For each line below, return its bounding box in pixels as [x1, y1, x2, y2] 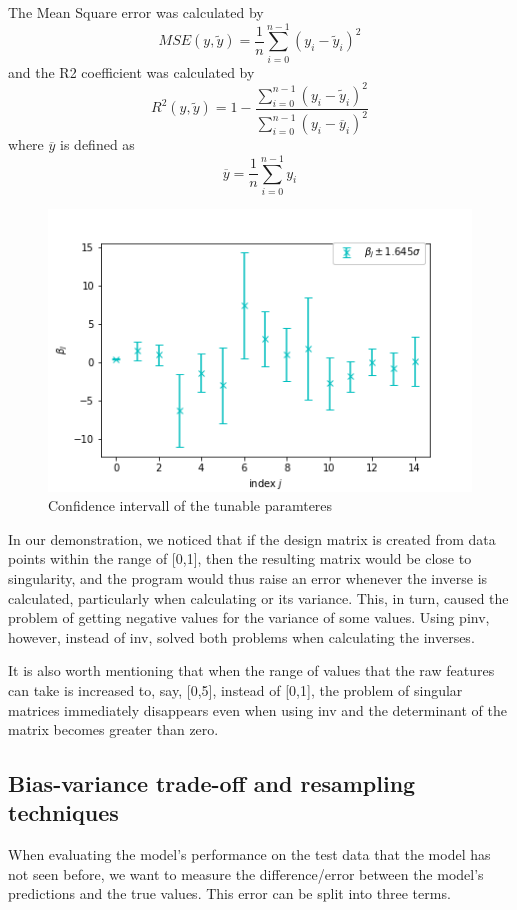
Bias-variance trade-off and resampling [8, 768, 416, 799]
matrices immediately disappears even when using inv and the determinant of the [8, 699, 507, 720]
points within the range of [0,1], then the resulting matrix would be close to [8, 548, 472, 569]
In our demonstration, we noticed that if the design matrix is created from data [8, 528, 496, 549]
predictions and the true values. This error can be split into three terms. [8, 883, 451, 904]
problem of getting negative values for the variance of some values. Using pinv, [8, 607, 490, 628]
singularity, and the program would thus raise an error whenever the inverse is [8, 567, 488, 588]
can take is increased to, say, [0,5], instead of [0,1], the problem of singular [8, 679, 463, 700]
